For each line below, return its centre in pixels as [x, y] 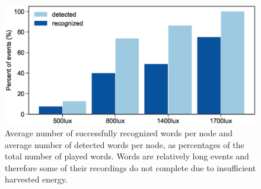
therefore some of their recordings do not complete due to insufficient [130, 167]
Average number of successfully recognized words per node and [119, 133]
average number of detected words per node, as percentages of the [125, 144]
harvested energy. [36, 179]
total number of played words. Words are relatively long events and [127, 156]
